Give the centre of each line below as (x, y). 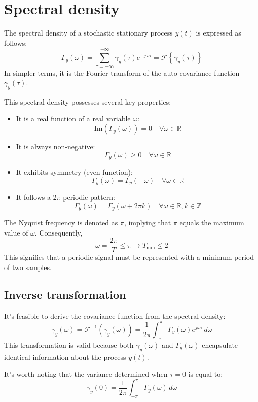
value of (16, 232)
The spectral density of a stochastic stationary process (88, 33)
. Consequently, (59, 232)
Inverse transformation (65, 295)
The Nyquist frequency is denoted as (61, 223)
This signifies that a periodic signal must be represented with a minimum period (129, 257)
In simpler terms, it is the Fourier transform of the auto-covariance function (122, 72)
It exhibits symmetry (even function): (74, 172)
